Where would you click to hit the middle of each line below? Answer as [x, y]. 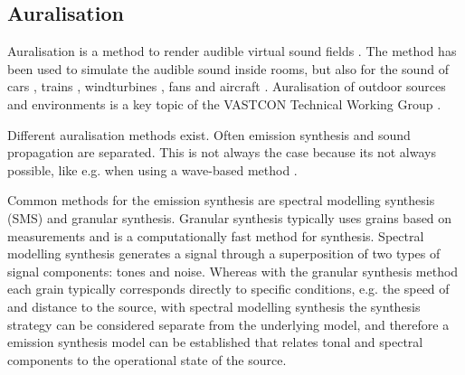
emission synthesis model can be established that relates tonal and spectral [215, 342]
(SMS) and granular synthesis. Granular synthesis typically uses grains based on [230, 217]
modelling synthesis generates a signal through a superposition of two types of [224, 253]
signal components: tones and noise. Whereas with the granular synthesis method [233, 271]
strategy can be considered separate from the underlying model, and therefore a [228, 324]
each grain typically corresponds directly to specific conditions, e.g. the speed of [228, 289]
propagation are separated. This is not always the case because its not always [222, 152]
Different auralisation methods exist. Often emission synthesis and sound [209, 134]
